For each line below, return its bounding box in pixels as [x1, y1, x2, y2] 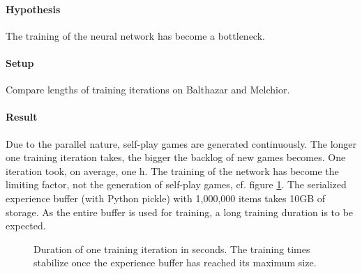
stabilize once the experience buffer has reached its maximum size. [33, 255, 317, 270]
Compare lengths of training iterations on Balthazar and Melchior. [6, 82, 290, 97]
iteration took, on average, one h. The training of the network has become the [6, 163, 339, 178]
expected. [6, 218, 46, 233]
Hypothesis [6, 1, 61, 16]
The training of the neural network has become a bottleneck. [6, 28, 265, 43]
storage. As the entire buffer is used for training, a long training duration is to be [6, 204, 354, 219]
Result [6, 109, 38, 124]
